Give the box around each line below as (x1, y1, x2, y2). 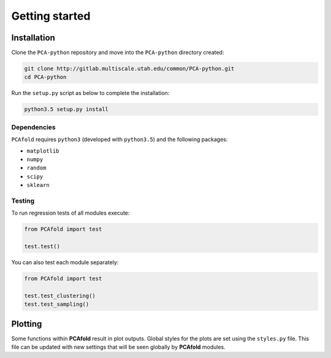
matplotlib (26, 147, 59, 154)
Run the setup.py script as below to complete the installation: (11, 89, 170, 97)
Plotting (11, 319, 42, 329)
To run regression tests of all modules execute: (11, 209, 130, 217)
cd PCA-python (24, 74, 67, 81)
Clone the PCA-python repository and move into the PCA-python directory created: (11, 49, 224, 56)
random (26, 164, 47, 172)
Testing (11, 196, 35, 205)
